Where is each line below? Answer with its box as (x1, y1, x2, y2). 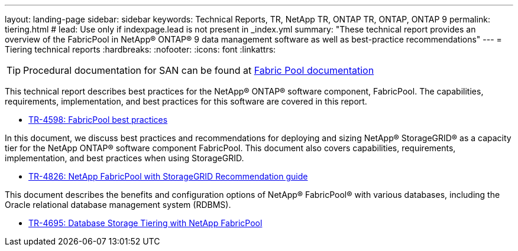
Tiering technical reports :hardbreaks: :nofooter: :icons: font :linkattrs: (5, 44, 276, 54)
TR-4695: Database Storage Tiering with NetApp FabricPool (28, 218, 263, 228)
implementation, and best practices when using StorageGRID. (5, 153, 244, 163)
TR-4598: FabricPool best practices (28, 115, 168, 125)
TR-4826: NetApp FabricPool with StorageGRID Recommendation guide (28, 171, 308, 181)
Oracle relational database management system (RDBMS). (5, 200, 231, 210)
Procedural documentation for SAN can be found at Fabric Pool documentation (23, 64, 374, 76)
